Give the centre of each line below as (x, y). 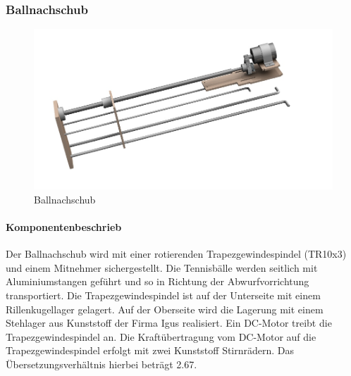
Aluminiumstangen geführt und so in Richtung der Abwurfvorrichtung (158, 281)
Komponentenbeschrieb (64, 226)
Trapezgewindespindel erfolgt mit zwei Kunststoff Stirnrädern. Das (150, 350)
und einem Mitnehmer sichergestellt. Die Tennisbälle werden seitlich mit (162, 267)
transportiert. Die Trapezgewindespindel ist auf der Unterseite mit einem (163, 295)
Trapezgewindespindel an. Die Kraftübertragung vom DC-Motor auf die (161, 336)
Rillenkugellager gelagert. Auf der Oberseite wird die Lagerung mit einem (165, 309)
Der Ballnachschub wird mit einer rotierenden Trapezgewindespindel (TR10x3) (176, 254)
